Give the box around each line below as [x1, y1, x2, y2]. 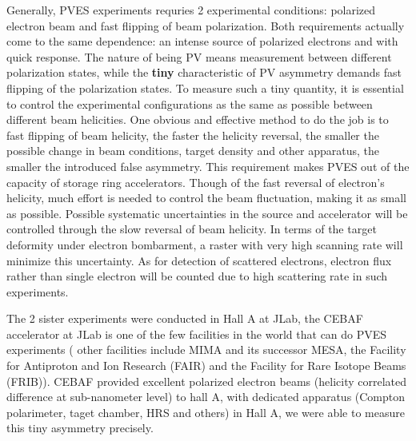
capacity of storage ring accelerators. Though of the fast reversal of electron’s [6, 173, 385, 190]
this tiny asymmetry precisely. [6, 419, 154, 436]
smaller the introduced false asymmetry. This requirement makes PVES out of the [6, 157, 410, 174]
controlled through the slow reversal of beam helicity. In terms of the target [6, 220, 377, 237]
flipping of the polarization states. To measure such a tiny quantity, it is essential [6, 79, 404, 96]
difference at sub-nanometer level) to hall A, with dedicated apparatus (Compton [6, 388, 406, 405]
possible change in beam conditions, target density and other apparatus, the [6, 142, 380, 159]
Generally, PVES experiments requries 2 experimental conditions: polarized [6, 2, 376, 18]
